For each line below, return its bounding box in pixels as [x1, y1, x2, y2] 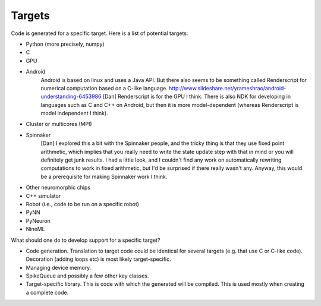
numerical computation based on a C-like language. [40, 84, 168, 92]
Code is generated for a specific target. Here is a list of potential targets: [11, 30, 188, 37]
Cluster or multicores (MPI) [26, 121, 92, 128]
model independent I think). [40, 110, 108, 117]
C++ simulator [26, 192, 61, 199]
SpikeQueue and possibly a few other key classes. [26, 272, 149, 279]
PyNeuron [26, 217, 51, 224]
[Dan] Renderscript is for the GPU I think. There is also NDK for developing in [102, 93, 291, 100]
